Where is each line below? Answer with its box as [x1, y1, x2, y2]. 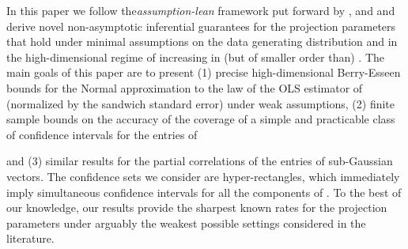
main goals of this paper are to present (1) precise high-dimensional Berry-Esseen [6, 64, 401, 81]
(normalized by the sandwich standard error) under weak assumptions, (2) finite [6, 95, 395, 111]
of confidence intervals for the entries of [6, 126, 198, 142]
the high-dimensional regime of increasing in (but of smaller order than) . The [6, 48, 385, 65]
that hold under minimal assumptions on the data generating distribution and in [6, 33, 398, 50]
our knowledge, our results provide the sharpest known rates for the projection [6, 199, 387, 216]
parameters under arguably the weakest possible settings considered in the [6, 214, 366, 231]
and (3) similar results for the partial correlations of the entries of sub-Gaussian [6, 153, 393, 169]
